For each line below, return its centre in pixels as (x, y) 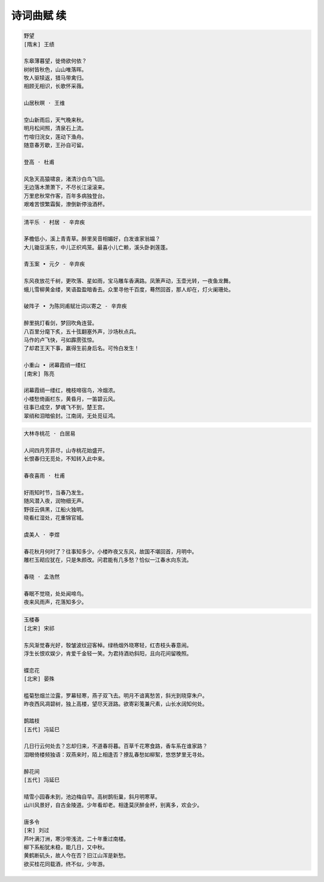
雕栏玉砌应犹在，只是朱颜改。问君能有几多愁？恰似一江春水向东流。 (108, 560)
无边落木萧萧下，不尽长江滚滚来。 (66, 187)
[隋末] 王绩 (39, 44)
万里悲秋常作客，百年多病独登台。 (66, 196)
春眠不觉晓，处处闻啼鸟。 (55, 594)
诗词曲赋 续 (39, 16)
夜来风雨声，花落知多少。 (55, 602)
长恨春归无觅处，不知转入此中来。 (66, 459)
